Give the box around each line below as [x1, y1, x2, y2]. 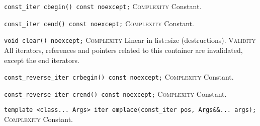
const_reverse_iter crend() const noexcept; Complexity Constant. [4, 88, 227, 99]
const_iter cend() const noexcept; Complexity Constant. [4, 18, 194, 28]
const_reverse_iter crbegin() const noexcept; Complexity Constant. [4, 72, 234, 82]
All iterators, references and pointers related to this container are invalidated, [4, 44, 243, 55]
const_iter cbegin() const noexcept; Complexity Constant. [4, 1, 202, 11]
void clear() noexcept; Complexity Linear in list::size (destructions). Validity [4, 35, 256, 45]
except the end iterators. [4, 54, 79, 65]
